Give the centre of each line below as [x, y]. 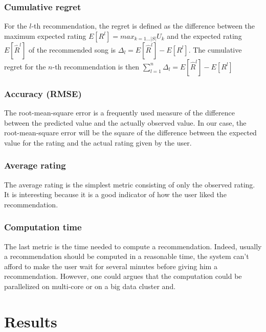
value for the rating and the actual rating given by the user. [98, 142]
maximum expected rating [45, 35]
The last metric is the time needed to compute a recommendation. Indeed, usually [133, 246]
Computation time [43, 227]
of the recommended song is [72, 49]
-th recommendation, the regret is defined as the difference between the [143, 26]
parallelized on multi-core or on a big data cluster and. [90, 286]
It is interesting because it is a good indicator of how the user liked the [115, 194]
